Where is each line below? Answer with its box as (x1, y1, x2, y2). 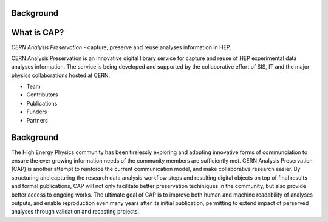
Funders (26, 108, 47, 115)
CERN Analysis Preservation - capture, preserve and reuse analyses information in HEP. (11, 43, 232, 51)
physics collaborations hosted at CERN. (11, 72, 111, 79)
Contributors (26, 91, 58, 98)
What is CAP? (11, 27, 64, 38)
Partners (26, 116, 48, 124)
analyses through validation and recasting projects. (11, 208, 140, 215)
